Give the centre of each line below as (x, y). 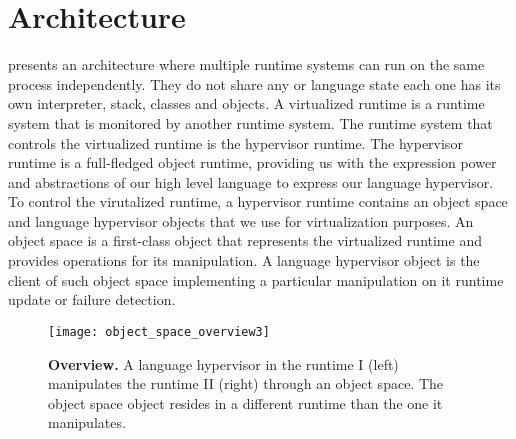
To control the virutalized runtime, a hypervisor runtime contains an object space (258, 201)
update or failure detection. (92, 299)
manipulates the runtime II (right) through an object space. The (246, 383)
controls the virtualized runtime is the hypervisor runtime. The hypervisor (235, 142)
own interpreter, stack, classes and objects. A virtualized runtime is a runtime (246, 103)
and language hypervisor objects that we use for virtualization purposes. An (241, 220)
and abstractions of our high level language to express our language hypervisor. (251, 181)
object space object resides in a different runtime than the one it (245, 402)
